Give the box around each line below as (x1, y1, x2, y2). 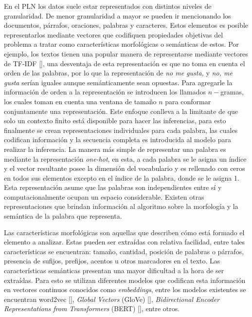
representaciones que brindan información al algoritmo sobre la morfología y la (4, 201, 238, 211)
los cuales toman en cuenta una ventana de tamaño (4, 96, 157, 106)
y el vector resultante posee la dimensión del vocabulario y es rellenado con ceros (4, 163, 245, 173)
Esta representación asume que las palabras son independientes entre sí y (4, 182, 222, 192)
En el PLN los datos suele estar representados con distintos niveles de (4, 1, 212, 11)
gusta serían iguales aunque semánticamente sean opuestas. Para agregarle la (4, 77, 233, 87)
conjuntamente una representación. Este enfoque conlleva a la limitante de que (4, 106, 238, 116)
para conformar (165, 96, 211, 106)
